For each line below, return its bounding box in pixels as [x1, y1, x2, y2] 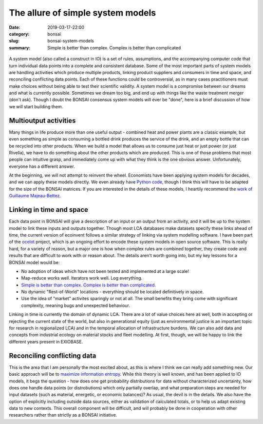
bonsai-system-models [47, 38, 94, 44]
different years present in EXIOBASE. [9, 339, 83, 344]
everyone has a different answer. [9, 163, 75, 169]
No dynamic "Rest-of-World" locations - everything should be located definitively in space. [21, 289, 204, 295]
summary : [9, 44, 31, 51]
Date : [9, 24, 20, 30]
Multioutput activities [9, 116, 76, 124]
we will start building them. [9, 103, 63, 109]
